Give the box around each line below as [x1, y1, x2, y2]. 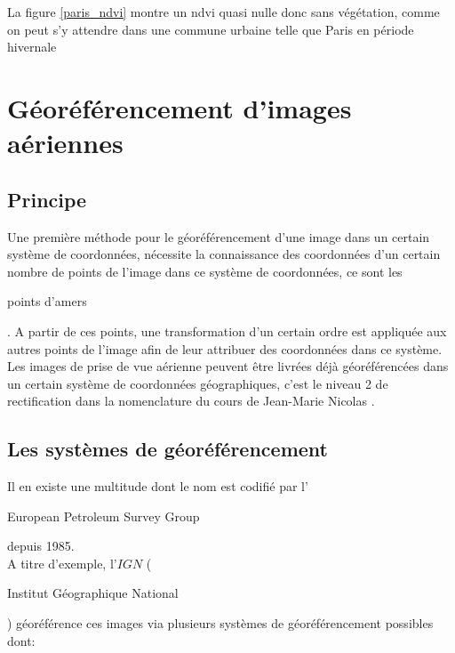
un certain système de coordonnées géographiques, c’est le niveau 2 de [7, 374, 388, 392]
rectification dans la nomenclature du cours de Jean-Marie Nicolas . [7, 391, 375, 410]
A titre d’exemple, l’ [7, 553, 117, 572]
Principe [7, 185, 87, 213]
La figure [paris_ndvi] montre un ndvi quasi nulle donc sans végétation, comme [7, 3, 440, 20]
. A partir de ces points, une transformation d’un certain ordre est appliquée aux [7, 321, 447, 340]
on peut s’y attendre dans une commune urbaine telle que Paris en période [7, 20, 414, 38]
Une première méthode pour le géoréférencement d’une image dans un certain [7, 227, 430, 246]
